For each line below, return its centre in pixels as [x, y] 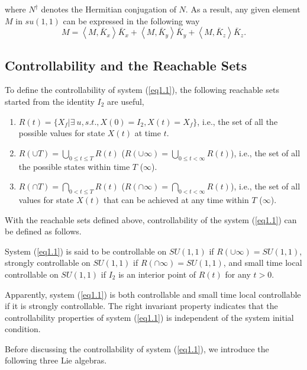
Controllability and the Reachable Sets [126, 65]
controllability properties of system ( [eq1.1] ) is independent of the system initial [149, 317]
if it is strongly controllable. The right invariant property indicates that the [141, 306]
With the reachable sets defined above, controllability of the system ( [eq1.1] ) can [151, 219]
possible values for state [62, 133]
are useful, [126, 101]
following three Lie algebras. [56, 360]
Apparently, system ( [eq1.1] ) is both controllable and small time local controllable [153, 294]
